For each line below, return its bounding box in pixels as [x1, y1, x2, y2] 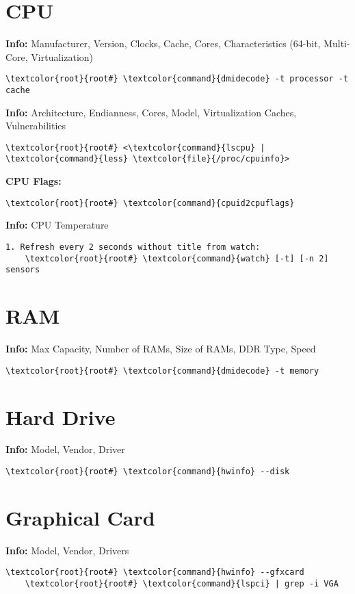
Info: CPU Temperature [5, 218, 109, 232]
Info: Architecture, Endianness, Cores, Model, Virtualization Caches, [5, 105, 297, 119]
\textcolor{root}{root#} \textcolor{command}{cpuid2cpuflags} [5, 198, 295, 208]
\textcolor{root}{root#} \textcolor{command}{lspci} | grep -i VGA [25, 579, 339, 589]
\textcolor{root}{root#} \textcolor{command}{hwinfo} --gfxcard [5, 567, 304, 578]
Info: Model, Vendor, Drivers [5, 543, 129, 557]
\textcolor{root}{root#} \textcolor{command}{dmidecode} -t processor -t [5, 74, 349, 84]
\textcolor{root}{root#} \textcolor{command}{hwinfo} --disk [5, 467, 290, 477]
